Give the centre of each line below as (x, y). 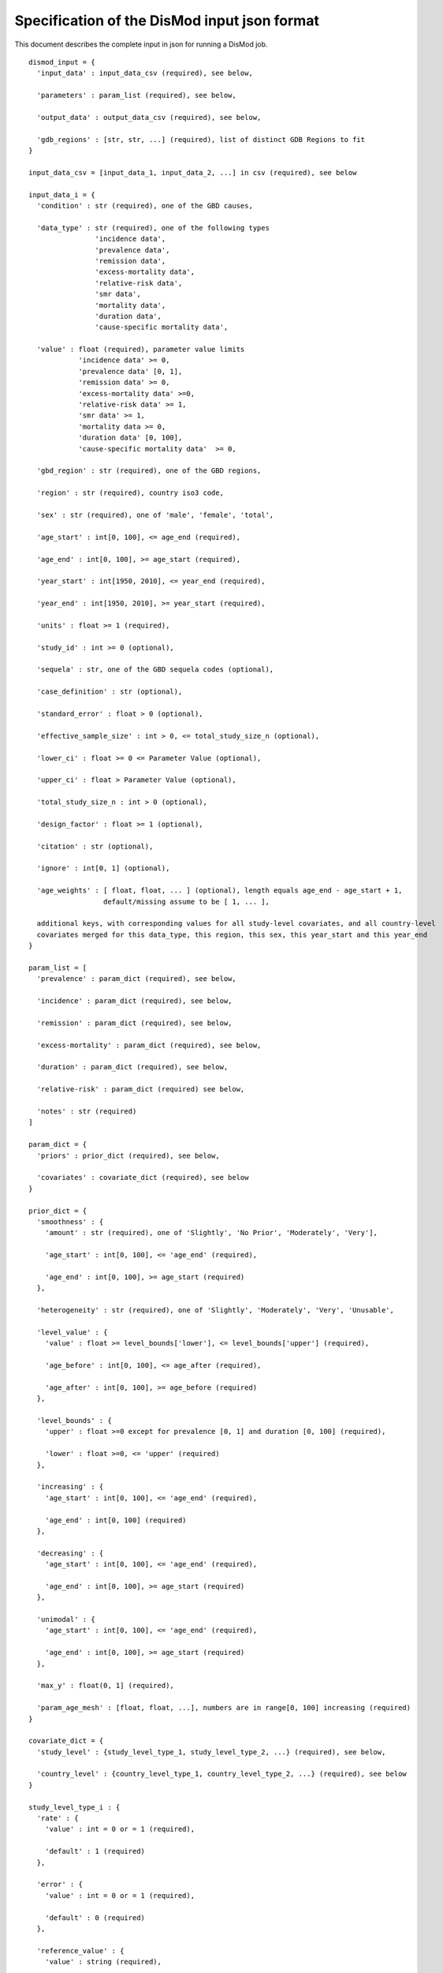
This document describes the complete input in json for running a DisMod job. (141, 44)
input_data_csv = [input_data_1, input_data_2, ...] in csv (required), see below (193, 172)
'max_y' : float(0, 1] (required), (106, 1686)
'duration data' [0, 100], (130, 438)
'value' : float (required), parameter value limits (141, 350)
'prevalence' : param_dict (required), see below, (136, 979)
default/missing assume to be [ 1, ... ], (186, 901)
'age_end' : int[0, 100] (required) (115, 1520)
